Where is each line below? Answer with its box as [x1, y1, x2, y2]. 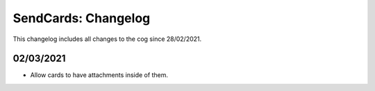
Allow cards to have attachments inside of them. [30, 71, 168, 79]
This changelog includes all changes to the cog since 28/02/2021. [12, 35, 202, 43]
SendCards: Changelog [12, 10, 151, 26]
